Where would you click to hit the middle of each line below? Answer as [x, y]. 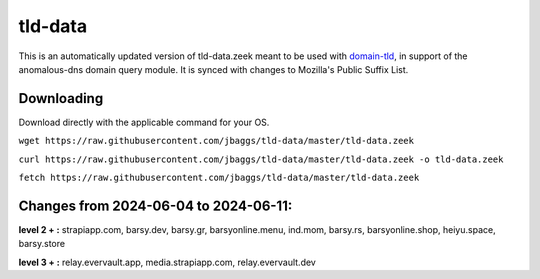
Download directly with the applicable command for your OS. [144, 122]
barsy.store [41, 244]
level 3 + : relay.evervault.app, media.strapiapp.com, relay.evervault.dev [167, 262]
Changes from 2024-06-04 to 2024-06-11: [155, 205]
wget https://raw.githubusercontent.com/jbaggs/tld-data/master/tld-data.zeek [216, 141]
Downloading [61, 98]
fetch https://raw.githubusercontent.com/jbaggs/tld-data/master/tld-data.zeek [219, 178]
